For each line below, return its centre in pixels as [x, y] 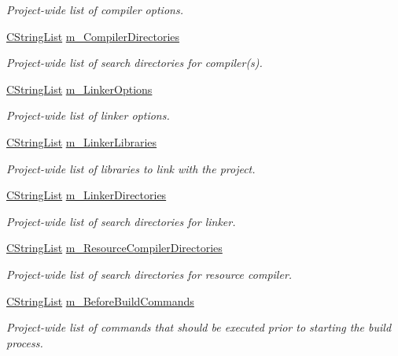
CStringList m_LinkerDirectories [87, 195]
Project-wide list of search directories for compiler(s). [135, 63]
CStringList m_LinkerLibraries [82, 141]
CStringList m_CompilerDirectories [93, 36]
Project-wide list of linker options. [88, 115]
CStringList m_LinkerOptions [79, 89]
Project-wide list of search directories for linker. [121, 221]
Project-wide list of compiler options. [95, 9]
